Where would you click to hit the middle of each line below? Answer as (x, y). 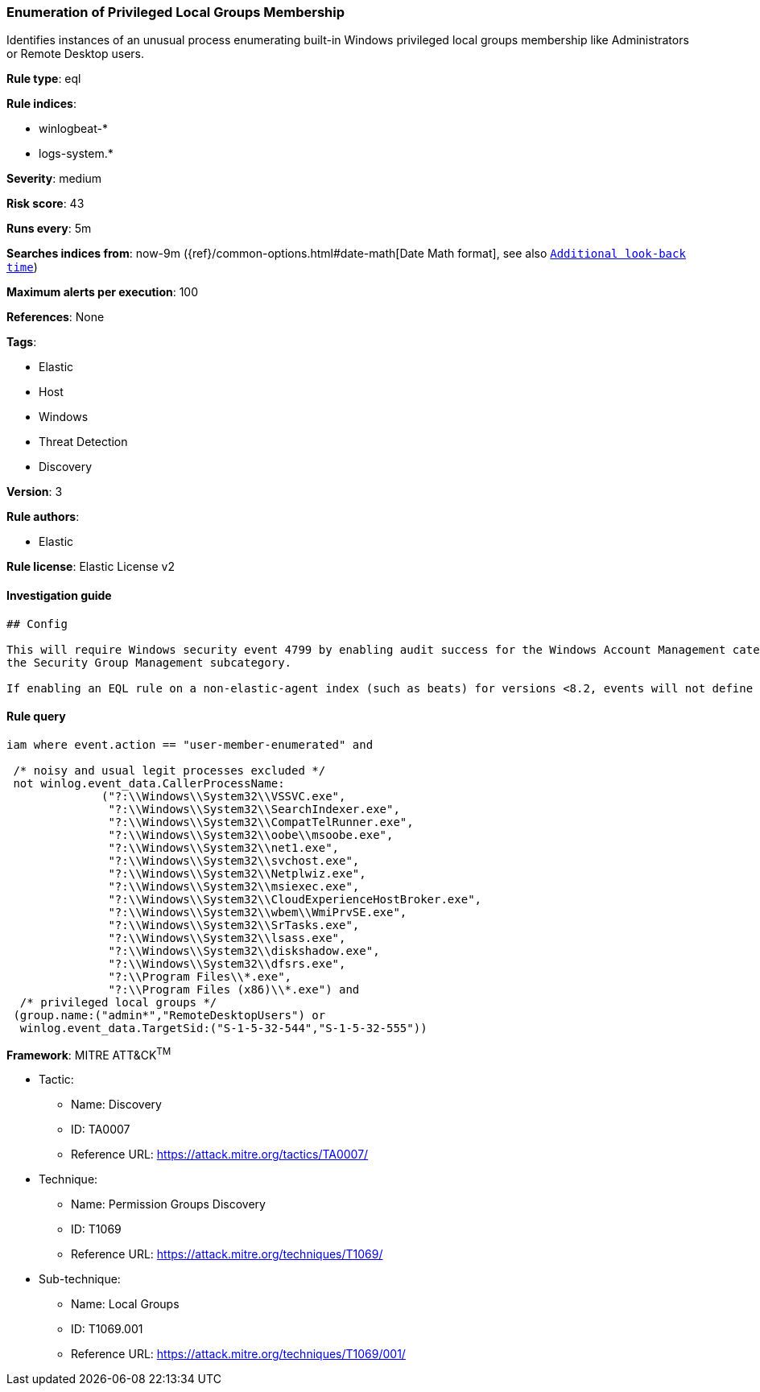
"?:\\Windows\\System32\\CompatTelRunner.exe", (261, 822)
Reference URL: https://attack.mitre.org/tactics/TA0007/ (220, 1154)
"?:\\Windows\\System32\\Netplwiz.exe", (237, 873)
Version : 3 (35, 492)
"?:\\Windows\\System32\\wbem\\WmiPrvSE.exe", (258, 912)
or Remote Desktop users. (75, 54)
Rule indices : (41, 104)
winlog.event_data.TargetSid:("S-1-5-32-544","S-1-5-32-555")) (223, 1028)
